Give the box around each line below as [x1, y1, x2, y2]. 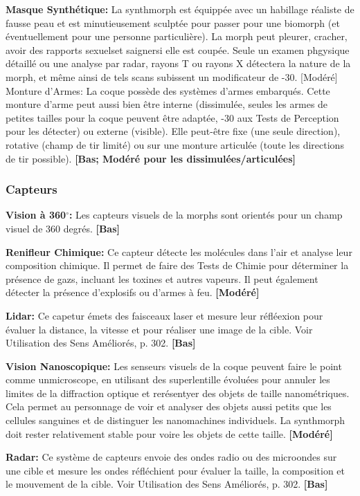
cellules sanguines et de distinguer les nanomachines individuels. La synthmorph [6, 413, 345, 428]
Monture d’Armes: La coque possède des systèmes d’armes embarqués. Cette [6, 83, 330, 98]
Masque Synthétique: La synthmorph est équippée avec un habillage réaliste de [6, 2, 354, 16]
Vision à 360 [6, 208, 66, 222]
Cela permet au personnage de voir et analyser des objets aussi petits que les [6, 399, 332, 414]
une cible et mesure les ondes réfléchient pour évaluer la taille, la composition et [6, 463, 345, 477]
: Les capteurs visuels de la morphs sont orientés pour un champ [69, 208, 343, 222]
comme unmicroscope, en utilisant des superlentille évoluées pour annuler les [6, 372, 330, 387]
